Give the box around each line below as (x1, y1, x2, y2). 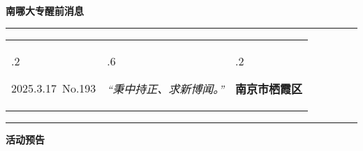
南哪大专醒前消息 (6, 3, 84, 17)
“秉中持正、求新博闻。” (107, 80, 225, 97)
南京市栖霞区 (235, 80, 303, 97)
